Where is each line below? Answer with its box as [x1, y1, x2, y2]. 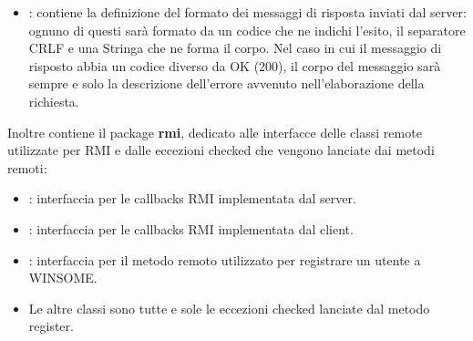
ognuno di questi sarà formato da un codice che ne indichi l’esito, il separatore [28, 20, 466, 39]
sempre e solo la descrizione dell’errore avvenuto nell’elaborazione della [28, 74, 425, 93]
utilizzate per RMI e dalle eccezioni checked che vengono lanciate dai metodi [7, 140, 435, 160]
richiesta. [28, 91, 79, 110]
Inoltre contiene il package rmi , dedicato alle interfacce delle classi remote [7, 122, 422, 141]
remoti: [7, 158, 47, 177]
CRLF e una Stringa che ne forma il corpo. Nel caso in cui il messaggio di [28, 38, 442, 57]
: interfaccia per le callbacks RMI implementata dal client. [28, 219, 354, 238]
